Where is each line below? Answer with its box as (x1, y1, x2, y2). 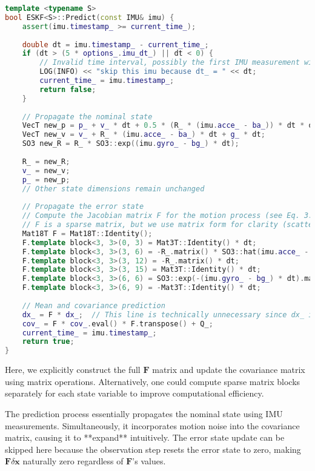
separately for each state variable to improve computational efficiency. (5, 387, 264, 400)
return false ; (39, 85, 96, 94)
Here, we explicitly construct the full (5, 363, 141, 376)
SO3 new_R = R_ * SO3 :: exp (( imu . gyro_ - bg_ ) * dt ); (22, 139, 239, 148)
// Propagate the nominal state (22, 112, 153, 121)
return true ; (22, 337, 75, 346)
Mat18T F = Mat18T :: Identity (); (22, 229, 153, 238)
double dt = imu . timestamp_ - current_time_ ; (22, 40, 209, 49)
